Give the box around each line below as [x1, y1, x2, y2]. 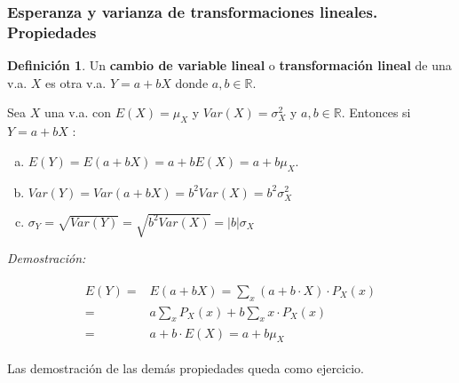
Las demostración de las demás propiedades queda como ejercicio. [7, 359, 364, 378]
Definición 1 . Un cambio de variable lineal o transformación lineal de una [7, 56, 452, 75]
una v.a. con [44, 103, 111, 122]
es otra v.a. [45, 73, 107, 92]
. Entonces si [341, 103, 411, 122]
